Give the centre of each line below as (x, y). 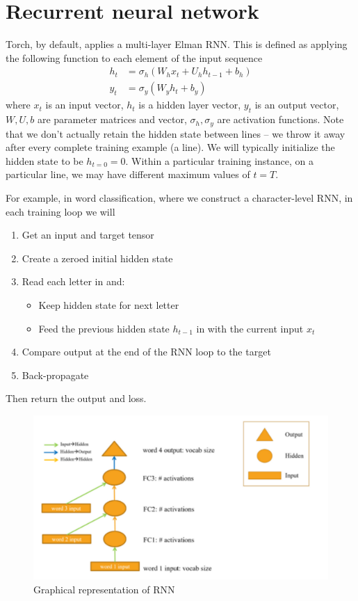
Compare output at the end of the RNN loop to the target (146, 352)
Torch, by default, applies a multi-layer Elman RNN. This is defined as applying (177, 44)
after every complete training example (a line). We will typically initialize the (170, 147)
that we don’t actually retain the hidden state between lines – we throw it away (176, 133)
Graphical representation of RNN (104, 589)
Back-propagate (55, 375)
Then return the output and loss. (76, 398)
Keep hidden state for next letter (109, 304)
